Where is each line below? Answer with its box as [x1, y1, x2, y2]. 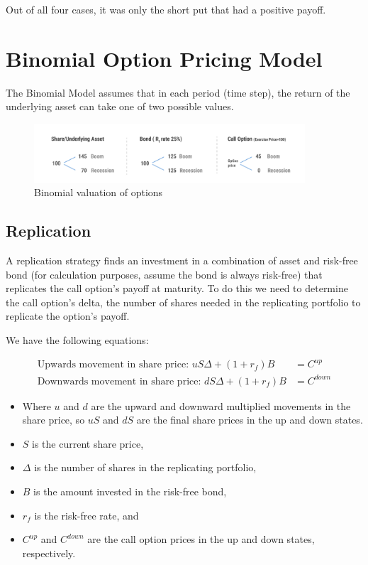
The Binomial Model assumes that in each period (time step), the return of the [6, 85, 350, 99]
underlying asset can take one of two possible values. [6, 99, 234, 114]
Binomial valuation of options [34, 185, 163, 200]
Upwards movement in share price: [37, 360, 189, 370]
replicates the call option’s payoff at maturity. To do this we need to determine [6, 281, 348, 296]
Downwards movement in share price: [37, 376, 201, 387]
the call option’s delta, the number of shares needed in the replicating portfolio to [6, 294, 361, 309]
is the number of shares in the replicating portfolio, [34, 460, 257, 475]
